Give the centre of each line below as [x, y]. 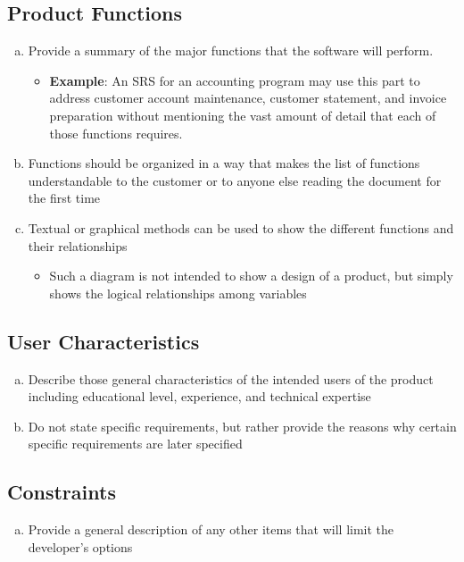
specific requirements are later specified [135, 444]
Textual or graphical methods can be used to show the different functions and [241, 227]
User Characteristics [104, 341]
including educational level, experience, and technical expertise [199, 396]
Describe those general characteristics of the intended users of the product [231, 378]
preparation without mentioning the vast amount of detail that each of [243, 115]
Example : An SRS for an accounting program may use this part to [235, 80]
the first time [64, 198]
